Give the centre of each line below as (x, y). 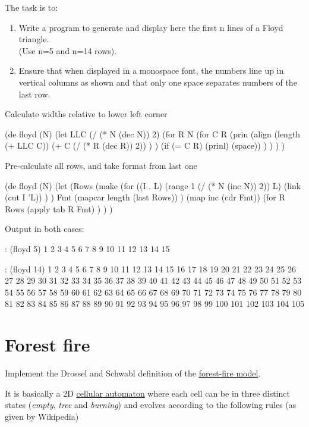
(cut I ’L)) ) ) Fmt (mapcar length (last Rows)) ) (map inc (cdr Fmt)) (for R (145, 197)
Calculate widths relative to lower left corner (86, 114)
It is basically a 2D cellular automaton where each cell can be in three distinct (148, 393)
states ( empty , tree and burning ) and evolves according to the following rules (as (151, 405)
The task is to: (31, 7)
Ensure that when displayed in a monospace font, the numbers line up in (151, 70)
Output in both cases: (45, 229)
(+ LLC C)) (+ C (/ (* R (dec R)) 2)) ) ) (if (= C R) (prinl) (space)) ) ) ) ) (145, 145)
